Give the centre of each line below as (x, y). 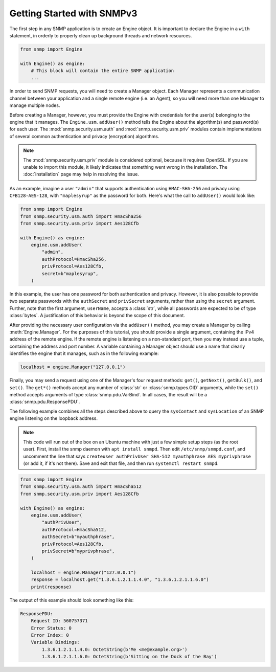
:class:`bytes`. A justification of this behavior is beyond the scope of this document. (97, 316)
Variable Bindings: (55, 642)
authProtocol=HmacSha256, (74, 259)
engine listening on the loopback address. (54, 418)
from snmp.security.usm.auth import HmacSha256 (81, 216)
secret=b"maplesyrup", (70, 273)
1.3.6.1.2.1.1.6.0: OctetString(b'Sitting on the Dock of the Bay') (129, 657)
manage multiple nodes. (35, 105)
